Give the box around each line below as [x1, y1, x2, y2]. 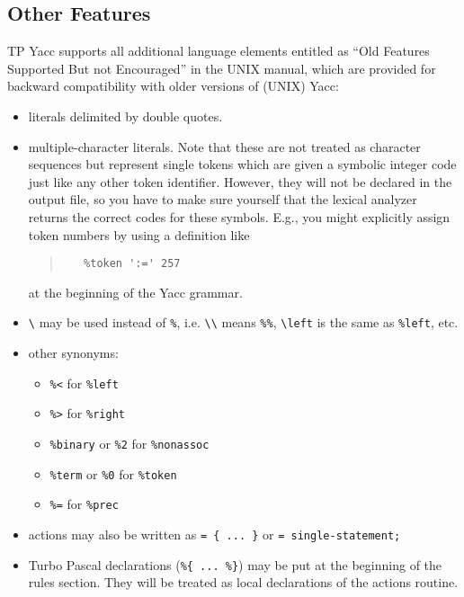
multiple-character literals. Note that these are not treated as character [28, 137, 421, 156]
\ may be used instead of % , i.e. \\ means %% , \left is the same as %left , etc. [28, 313, 459, 332]
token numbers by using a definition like [28, 225, 250, 244]
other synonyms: [28, 343, 119, 362]
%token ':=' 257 [84, 257, 181, 271]
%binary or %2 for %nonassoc [49, 433, 210, 452]
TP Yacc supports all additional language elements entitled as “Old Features [7, 41, 430, 60]
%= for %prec [49, 495, 119, 513]
